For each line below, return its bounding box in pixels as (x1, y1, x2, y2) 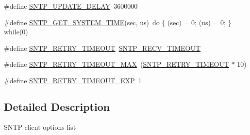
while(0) (4, 27, 28, 37)
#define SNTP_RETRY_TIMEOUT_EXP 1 (4, 75, 142, 85)
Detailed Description (4, 99, 110, 114)
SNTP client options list (4, 121, 76, 132)
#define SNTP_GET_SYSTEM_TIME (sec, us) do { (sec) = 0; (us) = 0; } (4, 17, 232, 27)
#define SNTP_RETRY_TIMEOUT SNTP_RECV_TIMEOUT (4, 43, 201, 53)
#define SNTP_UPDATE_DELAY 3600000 (4, 1, 138, 11)
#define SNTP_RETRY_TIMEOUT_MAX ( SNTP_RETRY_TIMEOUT (4, 59, 230, 69)
